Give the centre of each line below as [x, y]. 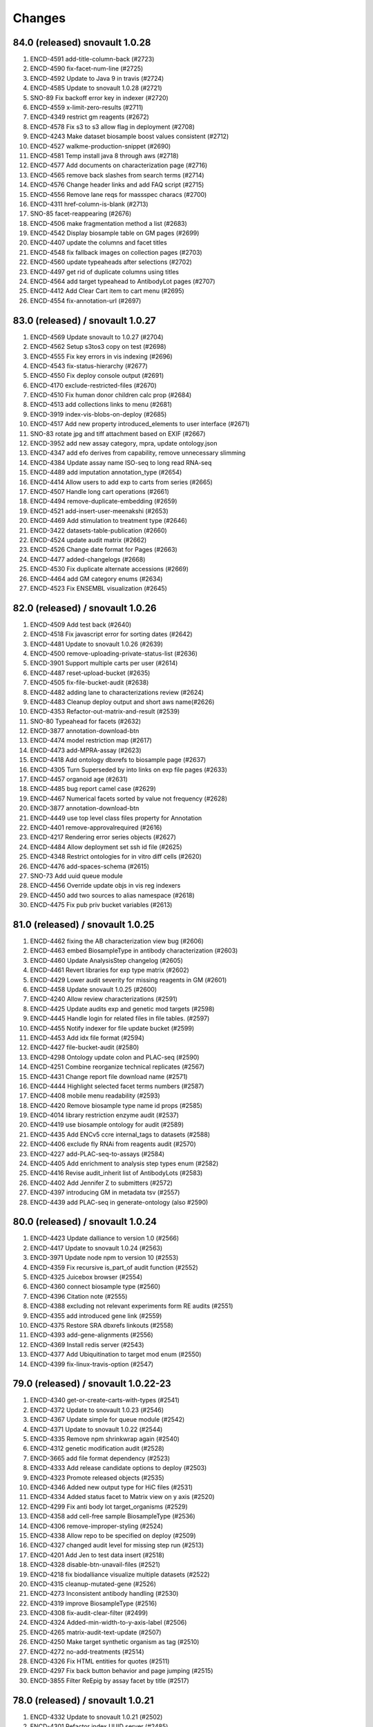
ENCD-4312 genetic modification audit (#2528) [97, 1449]
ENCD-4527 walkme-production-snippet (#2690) [101, 146]
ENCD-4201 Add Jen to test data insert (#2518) [97, 1555]
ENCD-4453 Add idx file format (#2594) [87, 1038]
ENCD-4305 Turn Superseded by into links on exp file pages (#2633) [129, 770]
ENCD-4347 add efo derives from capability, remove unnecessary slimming [138, 453]
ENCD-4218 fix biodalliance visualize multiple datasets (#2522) [120, 1574]
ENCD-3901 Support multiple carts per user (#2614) [104, 663]
